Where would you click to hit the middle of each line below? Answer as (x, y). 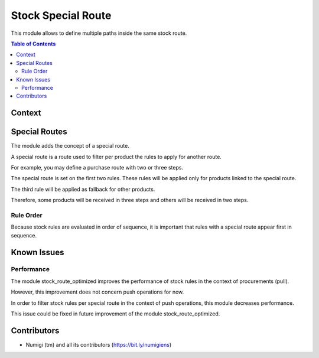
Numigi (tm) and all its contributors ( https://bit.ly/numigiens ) (99, 344)
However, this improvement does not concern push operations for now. (97, 292)
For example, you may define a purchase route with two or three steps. (97, 167)
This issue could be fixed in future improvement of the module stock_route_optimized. (115, 314)
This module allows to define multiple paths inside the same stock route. (99, 33)
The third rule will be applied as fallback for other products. (83, 189)
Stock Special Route (61, 15)
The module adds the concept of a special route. (70, 146)
